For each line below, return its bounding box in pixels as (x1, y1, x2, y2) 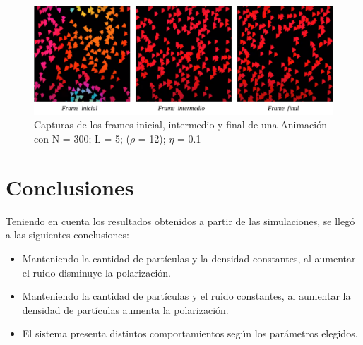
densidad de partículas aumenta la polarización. (22, 302, 229, 317)
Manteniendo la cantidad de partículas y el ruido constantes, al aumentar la (22, 289, 351, 303)
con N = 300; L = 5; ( (34, 131, 130, 146)
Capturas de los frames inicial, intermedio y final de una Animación (34, 117, 327, 132)
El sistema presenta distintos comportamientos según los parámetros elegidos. (22, 326, 358, 341)
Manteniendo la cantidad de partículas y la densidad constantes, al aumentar (22, 250, 356, 265)
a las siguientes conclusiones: (6, 227, 129, 242)
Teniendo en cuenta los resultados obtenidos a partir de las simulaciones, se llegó (6, 213, 355, 228)
